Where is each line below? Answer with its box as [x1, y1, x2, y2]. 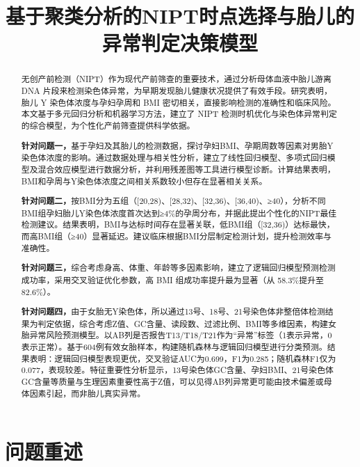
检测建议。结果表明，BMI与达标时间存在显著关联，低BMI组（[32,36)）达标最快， [21, 219, 335, 230]
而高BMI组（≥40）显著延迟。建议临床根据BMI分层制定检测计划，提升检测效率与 [21, 230, 332, 242]
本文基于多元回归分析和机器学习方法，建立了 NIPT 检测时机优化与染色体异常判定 [21, 108, 337, 120]
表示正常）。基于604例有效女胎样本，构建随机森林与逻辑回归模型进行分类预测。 [21, 341, 327, 353]
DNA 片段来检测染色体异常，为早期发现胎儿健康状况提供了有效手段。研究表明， [21, 85, 332, 97]
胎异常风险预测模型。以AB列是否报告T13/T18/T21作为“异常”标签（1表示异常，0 [21, 329, 332, 341]
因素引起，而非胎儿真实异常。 [29, 387, 146, 399]
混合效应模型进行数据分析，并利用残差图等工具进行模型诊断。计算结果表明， [38, 163, 336, 175]
